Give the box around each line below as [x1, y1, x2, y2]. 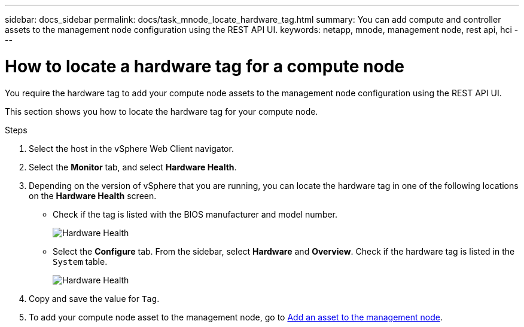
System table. [53, 256, 108, 267]
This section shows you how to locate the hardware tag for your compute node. [5, 106, 318, 117]
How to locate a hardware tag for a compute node [5, 56, 405, 77]
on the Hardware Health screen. [29, 190, 157, 201]
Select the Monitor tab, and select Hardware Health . [29, 161, 237, 172]
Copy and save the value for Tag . [29, 293, 160, 304]
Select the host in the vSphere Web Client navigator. [29, 143, 234, 154]
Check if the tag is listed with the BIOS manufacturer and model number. [53, 209, 338, 219]
